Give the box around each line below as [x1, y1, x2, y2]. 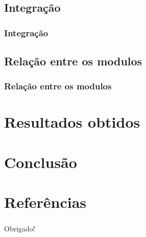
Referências [4, 192, 87, 212]
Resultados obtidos [4, 111, 140, 132]
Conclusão [4, 151, 77, 172]
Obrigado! [4, 223, 35, 234]
